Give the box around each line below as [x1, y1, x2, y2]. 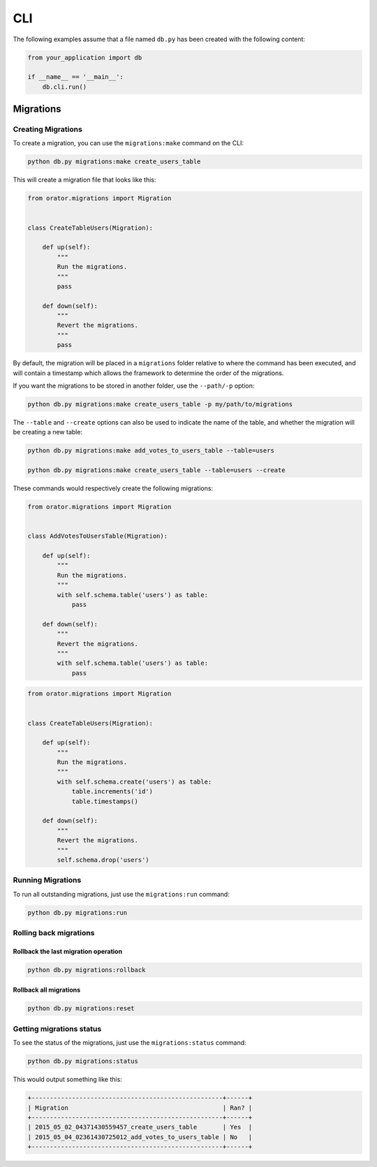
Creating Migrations [13, 124, 83, 134]
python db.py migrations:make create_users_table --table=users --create [27, 467, 286, 474]
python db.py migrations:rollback [27, 966, 146, 974]
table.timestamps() [71, 797, 139, 805]
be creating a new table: [13, 428, 83, 436]
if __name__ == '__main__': [27, 73, 124, 81]
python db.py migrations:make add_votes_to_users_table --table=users [27, 447, 275, 455]
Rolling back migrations [13, 928, 95, 938]
